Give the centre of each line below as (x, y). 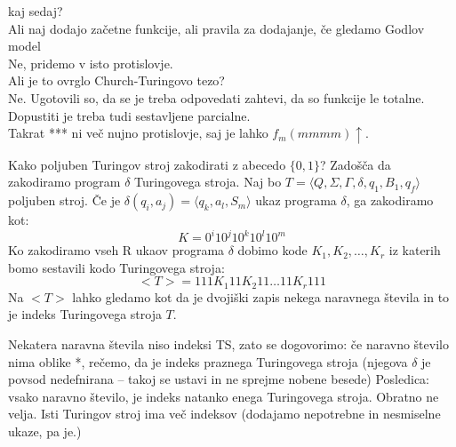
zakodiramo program (64, 182)
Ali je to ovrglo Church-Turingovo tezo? (116, 80)
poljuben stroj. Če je (64, 200)
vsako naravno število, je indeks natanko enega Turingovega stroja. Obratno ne (224, 396)
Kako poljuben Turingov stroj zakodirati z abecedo (147, 164)
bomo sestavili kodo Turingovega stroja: (116, 267)
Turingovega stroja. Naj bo (208, 182)
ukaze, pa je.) (45, 431)
